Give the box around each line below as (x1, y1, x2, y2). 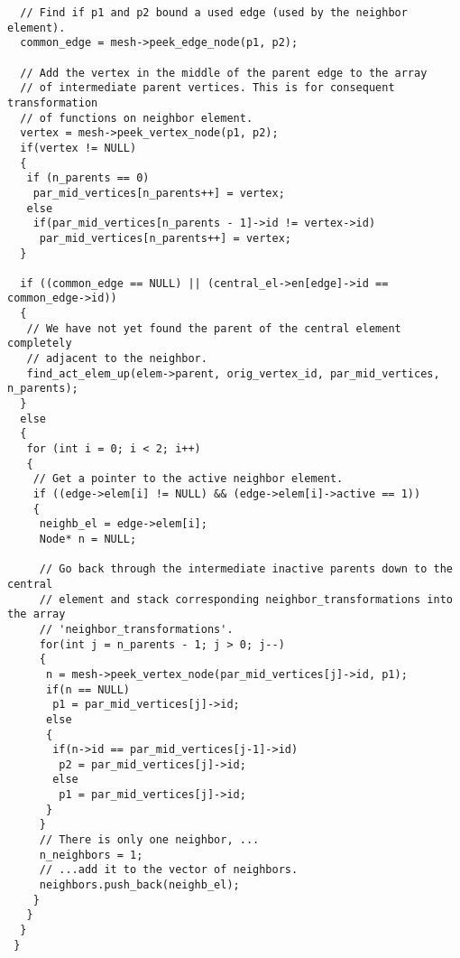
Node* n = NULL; (39, 532, 137, 545)
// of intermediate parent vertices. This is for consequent (20, 81, 395, 95)
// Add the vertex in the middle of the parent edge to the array (20, 66, 428, 79)
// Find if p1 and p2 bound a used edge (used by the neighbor (20, 6, 408, 19)
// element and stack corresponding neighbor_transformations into (39, 592, 453, 606)
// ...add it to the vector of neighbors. (39, 863, 299, 877)
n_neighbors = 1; (39, 848, 143, 861)
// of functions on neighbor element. (20, 111, 253, 125)
